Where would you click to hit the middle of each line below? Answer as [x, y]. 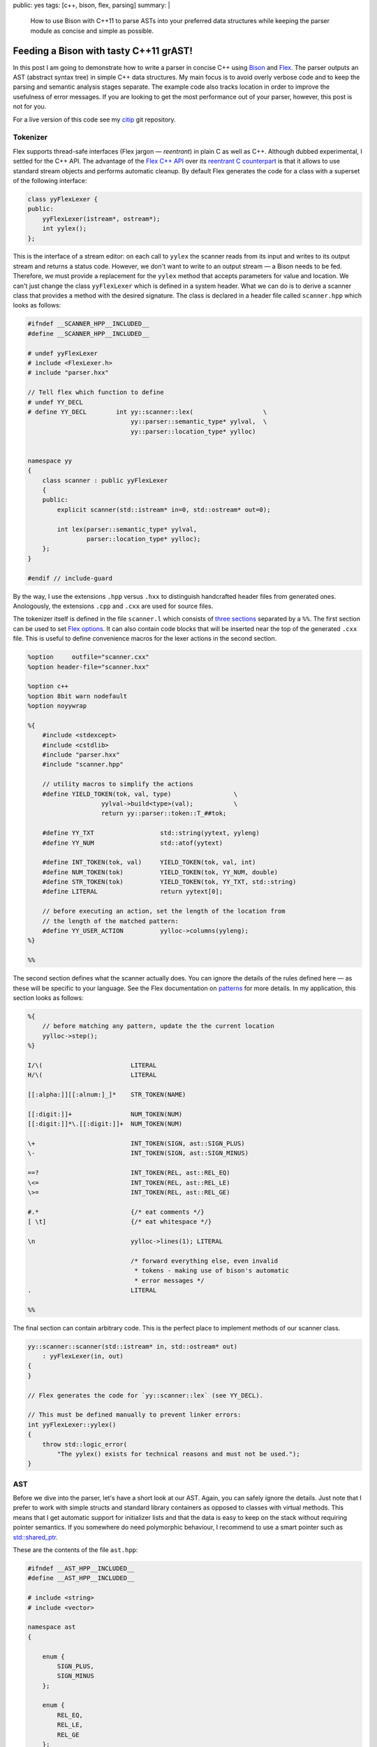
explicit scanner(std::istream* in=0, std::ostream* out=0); [164, 509]
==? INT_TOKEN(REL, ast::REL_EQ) [129, 1173]
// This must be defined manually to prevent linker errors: [134, 1415]
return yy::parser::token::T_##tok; [164, 813]
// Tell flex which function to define [96, 392]
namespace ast [52, 1627]
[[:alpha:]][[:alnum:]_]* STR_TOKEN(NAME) [107, 1095]
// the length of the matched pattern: [111, 921]
